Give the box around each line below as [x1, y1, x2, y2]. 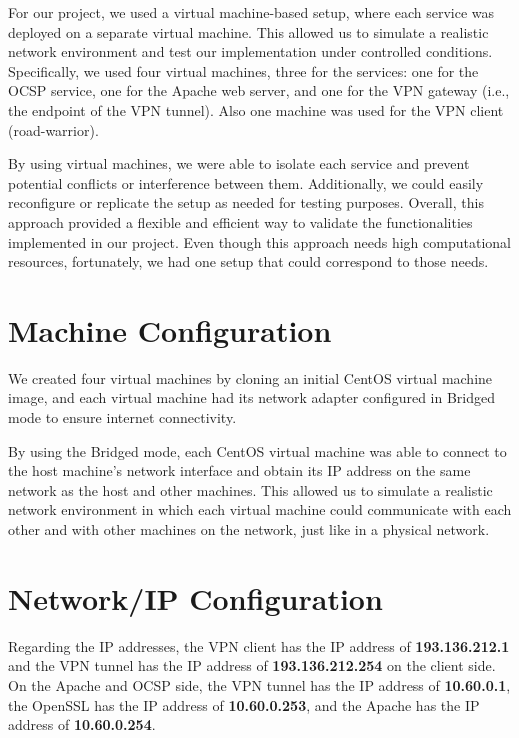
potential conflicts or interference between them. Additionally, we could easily [8, 172, 484, 193]
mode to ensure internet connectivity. [8, 407, 237, 428]
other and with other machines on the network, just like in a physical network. [8, 519, 490, 539]
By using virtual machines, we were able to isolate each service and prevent [8, 153, 470, 174]
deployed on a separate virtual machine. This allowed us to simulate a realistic [8, 21, 489, 42]
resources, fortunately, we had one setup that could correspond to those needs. [8, 251, 489, 272]
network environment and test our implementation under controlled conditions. [8, 41, 493, 62]
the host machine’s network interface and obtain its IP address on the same [8, 460, 471, 481]
